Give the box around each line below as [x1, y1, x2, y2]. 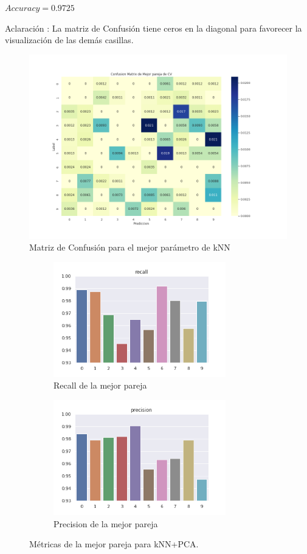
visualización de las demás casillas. [5, 33, 134, 46]
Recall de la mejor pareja [53, 379, 147, 392]
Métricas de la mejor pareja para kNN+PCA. [29, 538, 199, 550]
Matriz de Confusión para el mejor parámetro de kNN [29, 241, 230, 254]
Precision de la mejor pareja [53, 517, 158, 530]
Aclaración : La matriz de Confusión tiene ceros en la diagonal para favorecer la [5, 21, 302, 34]
